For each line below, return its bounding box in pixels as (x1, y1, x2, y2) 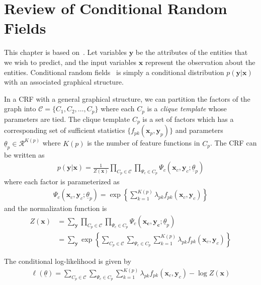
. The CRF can (210, 137, 257, 148)
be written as (4, 149, 45, 160)
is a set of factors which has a (142, 113, 234, 124)
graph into (4, 103, 36, 114)
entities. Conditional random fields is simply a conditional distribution (4, 66, 224, 77)
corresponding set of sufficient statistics (4, 125, 125, 135)
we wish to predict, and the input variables (4, 56, 137, 67)
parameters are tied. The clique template (4, 113, 130, 124)
